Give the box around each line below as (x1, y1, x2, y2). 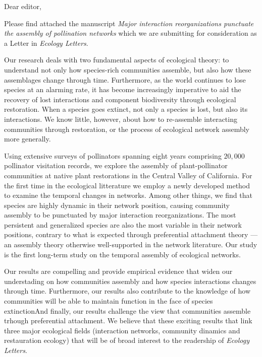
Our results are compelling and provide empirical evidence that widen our (4, 266, 233, 276)
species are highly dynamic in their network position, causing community (4, 199, 230, 210)
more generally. (4, 133, 51, 144)
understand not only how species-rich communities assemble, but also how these (4, 64, 251, 75)
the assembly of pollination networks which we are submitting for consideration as (4, 28, 257, 38)
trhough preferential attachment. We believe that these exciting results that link (4, 315, 252, 326)
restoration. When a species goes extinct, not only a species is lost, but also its (4, 104, 248, 114)
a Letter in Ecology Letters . (4, 37, 88, 48)
